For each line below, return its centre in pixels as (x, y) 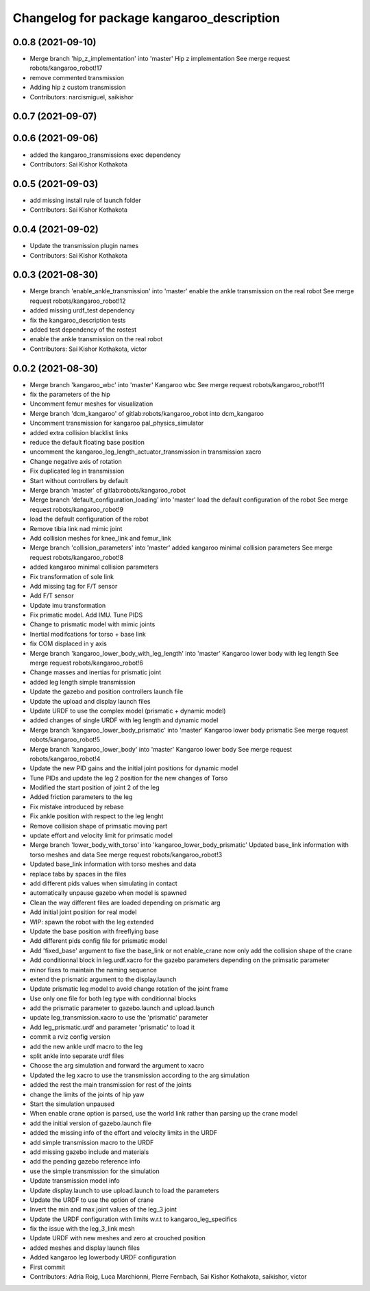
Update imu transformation (68, 605)
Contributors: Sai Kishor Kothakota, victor (88, 349)
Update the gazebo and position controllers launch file (107, 691)
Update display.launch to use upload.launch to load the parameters (124, 1190)
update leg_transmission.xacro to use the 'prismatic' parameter (119, 1018)
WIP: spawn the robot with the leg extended (92, 922)
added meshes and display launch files (85, 1248)
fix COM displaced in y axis (69, 643)
